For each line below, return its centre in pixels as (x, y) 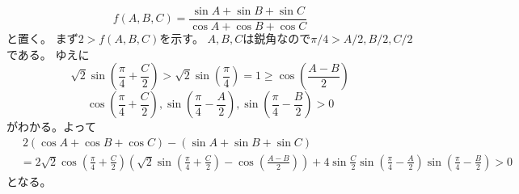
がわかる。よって (51, 127)
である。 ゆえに (48, 54)
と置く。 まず (42, 38)
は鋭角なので (277, 38)
